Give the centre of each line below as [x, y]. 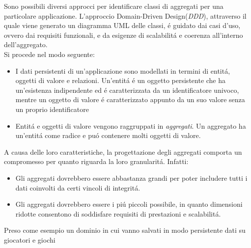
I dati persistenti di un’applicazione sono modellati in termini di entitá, [123, 70]
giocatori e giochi [30, 239]
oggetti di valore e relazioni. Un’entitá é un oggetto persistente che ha [121, 80]
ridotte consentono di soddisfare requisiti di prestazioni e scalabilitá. [118, 213]
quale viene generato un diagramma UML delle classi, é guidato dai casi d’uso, [122, 25]
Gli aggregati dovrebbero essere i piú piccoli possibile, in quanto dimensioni [129, 204]
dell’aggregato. [26, 44]
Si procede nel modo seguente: [49, 54]
